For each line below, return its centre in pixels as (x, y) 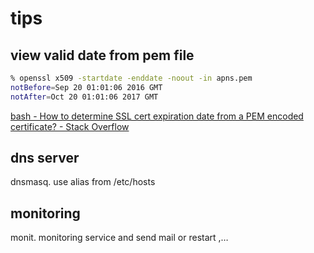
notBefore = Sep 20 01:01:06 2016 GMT (86, 87)
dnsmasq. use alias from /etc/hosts (83, 182)
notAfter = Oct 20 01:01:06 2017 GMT (84, 97)
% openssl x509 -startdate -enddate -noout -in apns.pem (131, 78)
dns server (45, 158)
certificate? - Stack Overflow (70, 126)
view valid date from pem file (102, 55)
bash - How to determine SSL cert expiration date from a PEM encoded (157, 116)
